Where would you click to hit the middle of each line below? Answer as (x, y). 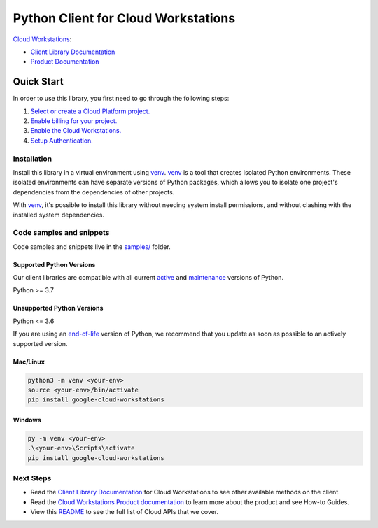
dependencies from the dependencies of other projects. (94, 192)
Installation (33, 159)
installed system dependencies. (59, 215)
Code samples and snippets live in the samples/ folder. (92, 247)
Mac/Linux (29, 362)
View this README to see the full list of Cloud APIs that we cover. (125, 512)
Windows (27, 420)
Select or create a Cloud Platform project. (90, 111)
